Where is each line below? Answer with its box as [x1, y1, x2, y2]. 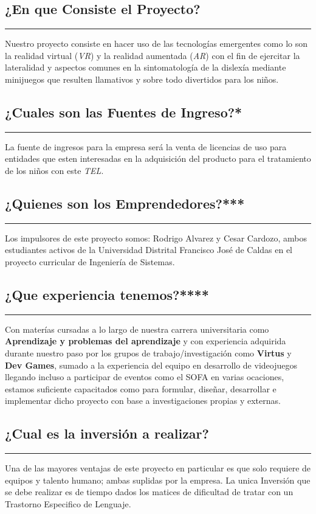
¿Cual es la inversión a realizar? [5, 424, 209, 443]
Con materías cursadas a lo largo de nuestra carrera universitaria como [5, 322, 269, 335]
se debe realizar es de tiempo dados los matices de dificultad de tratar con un [5, 485, 294, 498]
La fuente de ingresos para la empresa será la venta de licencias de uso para [5, 140, 287, 153]
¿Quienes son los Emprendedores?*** [5, 193, 245, 212]
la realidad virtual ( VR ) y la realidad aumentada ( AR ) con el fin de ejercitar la [5, 49, 300, 61]
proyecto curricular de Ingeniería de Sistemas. [5, 255, 175, 268]
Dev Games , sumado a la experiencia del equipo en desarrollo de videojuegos [5, 358, 297, 371]
